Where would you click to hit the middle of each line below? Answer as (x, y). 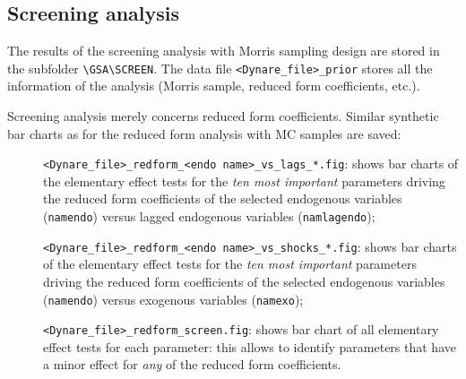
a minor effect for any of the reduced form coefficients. (192, 364)
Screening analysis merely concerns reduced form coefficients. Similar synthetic (223, 116)
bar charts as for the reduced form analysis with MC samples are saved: (204, 133)
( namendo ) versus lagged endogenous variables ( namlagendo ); (209, 216)
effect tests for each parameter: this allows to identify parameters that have (250, 346)
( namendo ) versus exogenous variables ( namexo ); (173, 299)
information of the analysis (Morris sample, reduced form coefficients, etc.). (214, 86)
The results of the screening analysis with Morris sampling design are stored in (224, 51)
